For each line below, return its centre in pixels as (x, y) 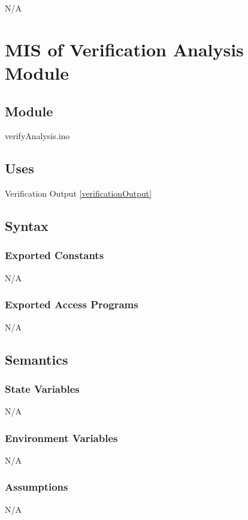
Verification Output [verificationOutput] (78, 193)
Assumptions (37, 487)
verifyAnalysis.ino (37, 136)
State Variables (42, 388)
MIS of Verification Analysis (124, 49)
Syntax (27, 226)
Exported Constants (55, 255)
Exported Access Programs (72, 304)
